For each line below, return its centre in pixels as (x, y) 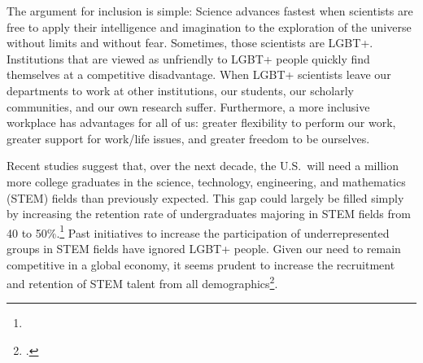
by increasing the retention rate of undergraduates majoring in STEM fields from (209, 214)
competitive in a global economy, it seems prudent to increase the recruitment (201, 264)
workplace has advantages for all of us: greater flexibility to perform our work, (201, 122)
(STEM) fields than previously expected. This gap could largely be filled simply (205, 197)
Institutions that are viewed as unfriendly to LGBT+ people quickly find (188, 58)
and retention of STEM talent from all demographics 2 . (142, 282)
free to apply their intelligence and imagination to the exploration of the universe (209, 26)
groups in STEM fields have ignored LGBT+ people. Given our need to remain (204, 248)
